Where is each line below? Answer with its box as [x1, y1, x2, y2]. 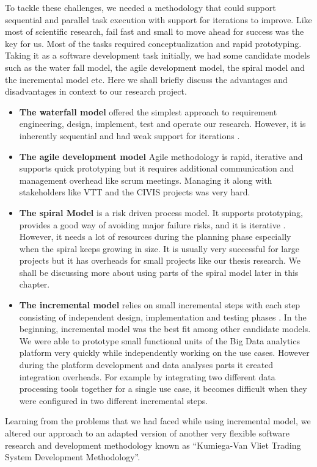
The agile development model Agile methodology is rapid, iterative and [19, 150, 303, 162]
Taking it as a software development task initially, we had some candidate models [5, 49, 310, 62]
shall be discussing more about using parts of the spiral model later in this [19, 266, 299, 278]
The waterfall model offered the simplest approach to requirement [19, 105, 277, 118]
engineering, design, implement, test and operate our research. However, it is [19, 117, 306, 130]
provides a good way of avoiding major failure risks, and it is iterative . [19, 218, 286, 231]
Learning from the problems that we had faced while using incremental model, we [5, 415, 311, 427]
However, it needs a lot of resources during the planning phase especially [19, 230, 291, 243]
